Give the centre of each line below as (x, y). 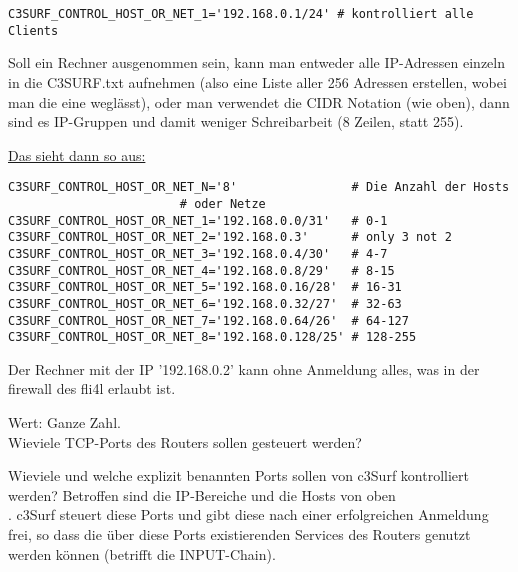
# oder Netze (222, 203)
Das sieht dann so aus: (77, 154)
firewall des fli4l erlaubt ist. (92, 388)
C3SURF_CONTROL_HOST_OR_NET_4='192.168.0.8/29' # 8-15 (201, 270)
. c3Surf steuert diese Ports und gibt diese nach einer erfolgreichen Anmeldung (248, 514)
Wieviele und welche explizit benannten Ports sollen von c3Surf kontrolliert (238, 475)
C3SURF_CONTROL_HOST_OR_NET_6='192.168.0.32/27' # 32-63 (205, 303)
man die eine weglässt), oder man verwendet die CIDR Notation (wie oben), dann (259, 101)
